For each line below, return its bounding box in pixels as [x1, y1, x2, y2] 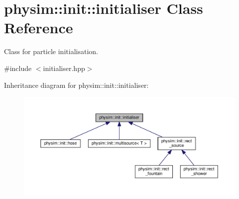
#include [4, 63, 32, 73]
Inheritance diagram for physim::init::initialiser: [4, 79, 149, 90]
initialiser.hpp [43, 63, 85, 73]
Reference [4, 17, 73, 38]
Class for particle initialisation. [4, 46, 98, 57]
